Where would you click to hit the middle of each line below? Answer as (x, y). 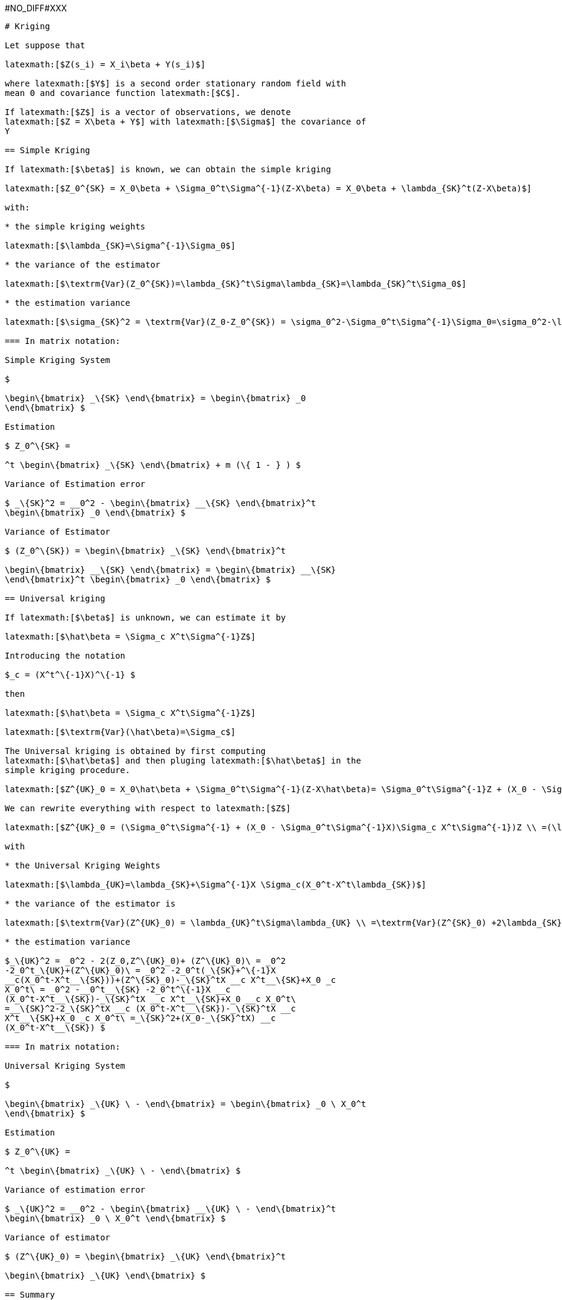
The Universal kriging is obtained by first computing (135, 751)
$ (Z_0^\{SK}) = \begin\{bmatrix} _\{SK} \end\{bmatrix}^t (146, 551)
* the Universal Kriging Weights (83, 865)
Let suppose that (45, 45)
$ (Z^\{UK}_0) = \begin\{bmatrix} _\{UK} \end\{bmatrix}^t (146, 1256)
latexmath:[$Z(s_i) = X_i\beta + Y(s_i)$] (105, 64)
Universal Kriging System (65, 1066)
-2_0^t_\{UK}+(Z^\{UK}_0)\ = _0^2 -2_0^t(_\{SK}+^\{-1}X (140, 970)
